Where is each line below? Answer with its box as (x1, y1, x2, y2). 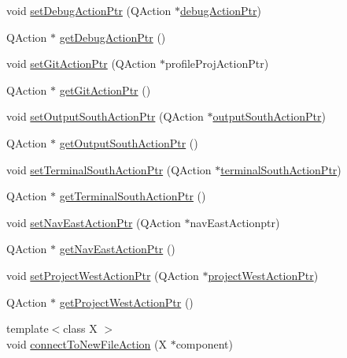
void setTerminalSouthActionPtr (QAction (6, 161, 212, 177)
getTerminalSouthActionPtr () (59, 188, 206, 204)
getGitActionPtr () (59, 81, 151, 98)
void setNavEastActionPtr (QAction (6, 214, 181, 230)
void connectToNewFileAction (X (6, 335, 167, 352)
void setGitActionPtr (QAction (6, 55, 157, 72)
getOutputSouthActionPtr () (59, 134, 198, 151)
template (6, 320, 49, 337)
